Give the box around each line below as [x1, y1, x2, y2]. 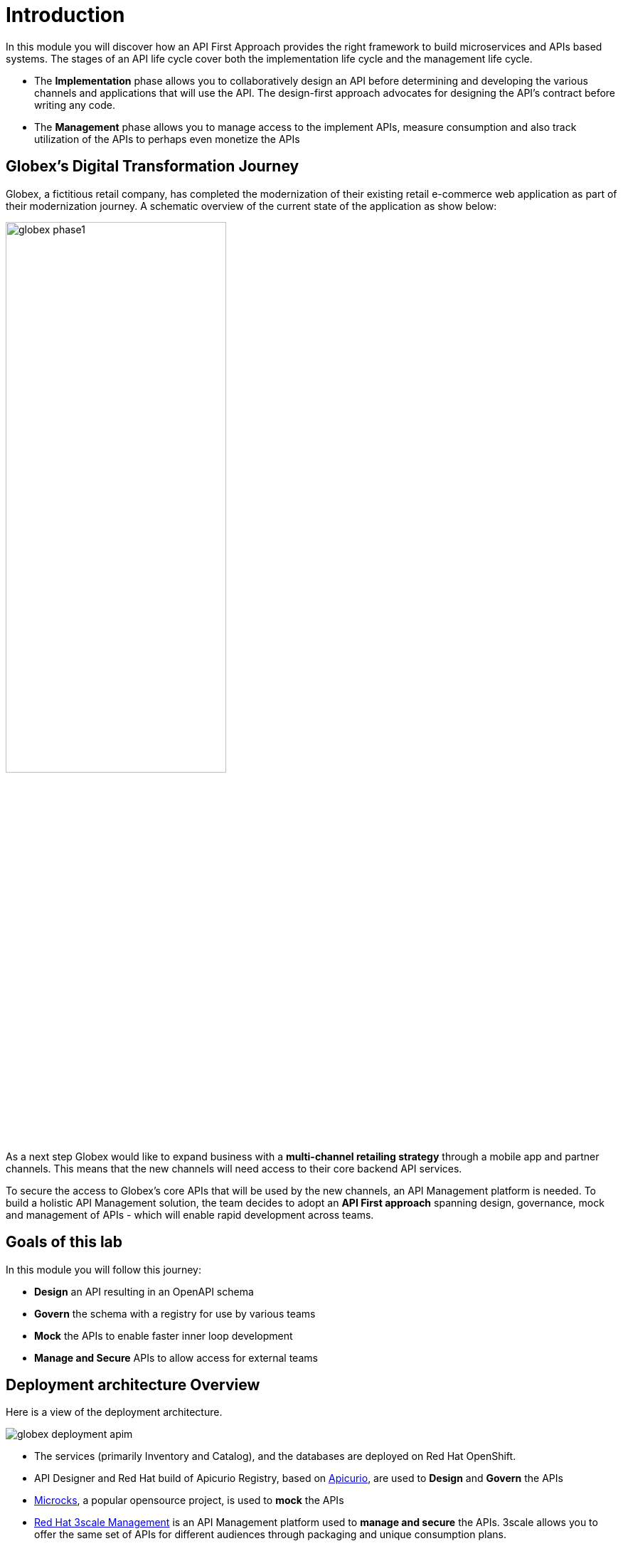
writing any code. [34, 98, 115, 111]
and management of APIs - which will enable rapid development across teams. [6, 1208, 374, 1221]
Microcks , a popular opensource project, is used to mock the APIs [34, 1494, 344, 1507]
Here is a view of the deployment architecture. [6, 1406, 223, 1419]
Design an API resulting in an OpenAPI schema [34, 1285, 254, 1298]
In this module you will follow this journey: [6, 1263, 201, 1276]
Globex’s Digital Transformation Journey [6, 157, 299, 176]
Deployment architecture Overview [6, 1376, 260, 1394]
